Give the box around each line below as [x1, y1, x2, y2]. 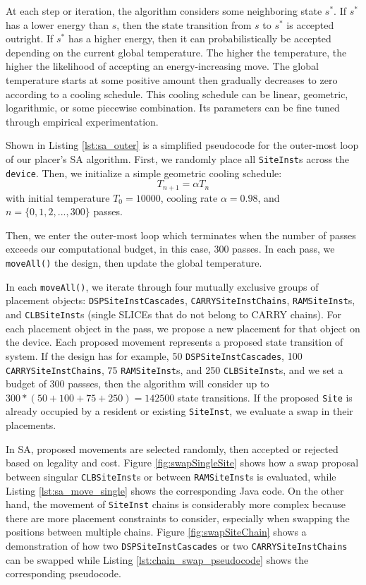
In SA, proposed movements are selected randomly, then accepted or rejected [6, 441, 338, 456]
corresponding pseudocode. [6, 566, 121, 581]
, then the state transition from [116, 17, 252, 32]
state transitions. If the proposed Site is [177, 390, 353, 404]
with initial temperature [6, 190, 110, 205]
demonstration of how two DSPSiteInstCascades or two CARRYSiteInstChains [6, 538, 348, 553]
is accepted [286, 17, 334, 32]
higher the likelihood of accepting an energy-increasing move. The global [6, 59, 319, 73]
